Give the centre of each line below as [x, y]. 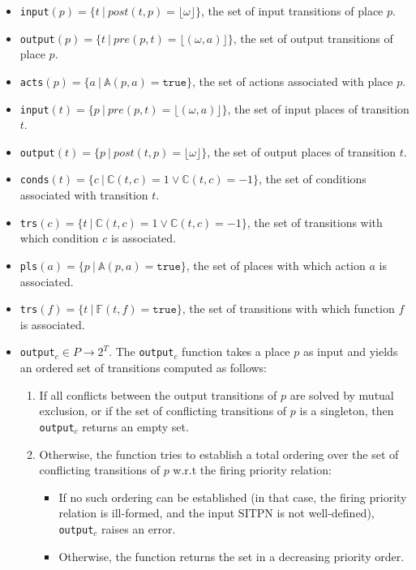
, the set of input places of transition [318, 108]
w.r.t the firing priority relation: [252, 470]
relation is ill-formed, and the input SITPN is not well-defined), [217, 513]
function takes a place [236, 351]
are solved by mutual [342, 394]
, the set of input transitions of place [292, 11]
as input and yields [350, 351]
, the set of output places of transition [302, 151]
